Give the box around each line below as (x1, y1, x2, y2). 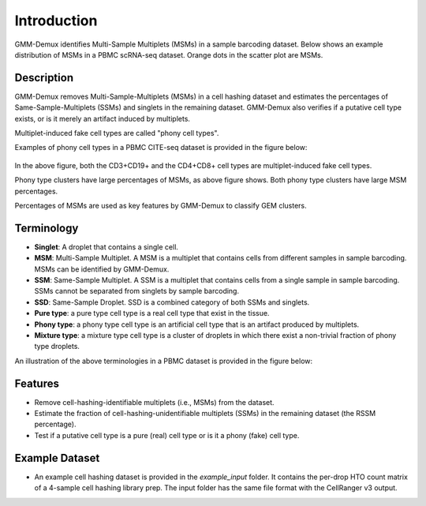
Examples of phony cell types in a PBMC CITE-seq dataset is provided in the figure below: (14, 143, 308, 152)
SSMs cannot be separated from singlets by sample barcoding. (34, 287, 240, 296)
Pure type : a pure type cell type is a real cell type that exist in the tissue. (34, 309, 270, 318)
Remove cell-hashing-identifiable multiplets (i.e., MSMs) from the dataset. (34, 397, 275, 407)
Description (14, 71, 74, 84)
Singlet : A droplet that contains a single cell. (34, 242, 179, 252)
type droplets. (34, 342, 80, 351)
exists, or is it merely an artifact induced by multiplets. (14, 114, 191, 123)
